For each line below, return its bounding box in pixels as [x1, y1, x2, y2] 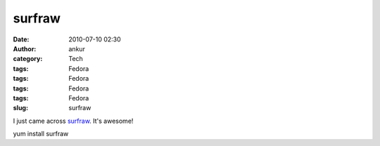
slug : [13, 104, 28, 112]
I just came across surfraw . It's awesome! [13, 117, 134, 125]
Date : [13, 35, 30, 44]
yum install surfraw [13, 130, 69, 138]
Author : [13, 44, 37, 53]
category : [13, 55, 43, 63]
